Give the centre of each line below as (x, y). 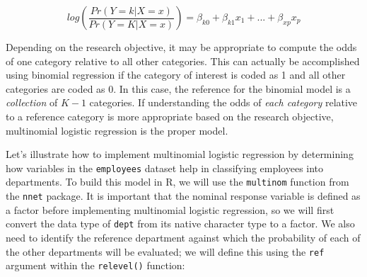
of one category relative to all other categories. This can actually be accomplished (183, 61)
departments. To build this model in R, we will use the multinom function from (177, 182)
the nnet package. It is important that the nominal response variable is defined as (183, 196)
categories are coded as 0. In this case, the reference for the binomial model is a (178, 88)
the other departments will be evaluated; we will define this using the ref (165, 251)
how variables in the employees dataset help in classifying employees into (165, 168)
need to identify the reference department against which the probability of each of (183, 237)
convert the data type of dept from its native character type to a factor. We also (180, 224)
